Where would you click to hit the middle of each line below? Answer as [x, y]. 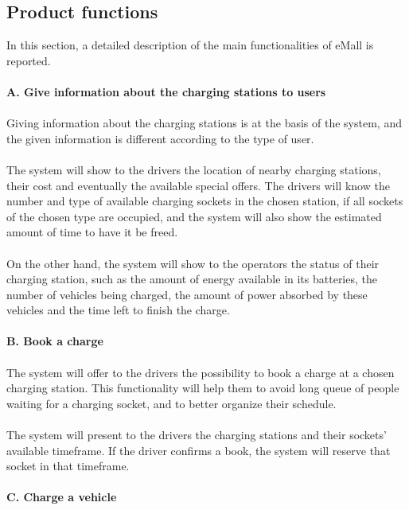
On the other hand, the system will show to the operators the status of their [193, 263]
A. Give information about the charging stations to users [166, 91]
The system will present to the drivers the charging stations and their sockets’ [197, 435]
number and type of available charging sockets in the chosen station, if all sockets [205, 201]
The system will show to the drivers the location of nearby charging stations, [194, 169]
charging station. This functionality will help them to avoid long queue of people [203, 388]
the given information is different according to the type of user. [160, 138]
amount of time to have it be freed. [92, 232]
